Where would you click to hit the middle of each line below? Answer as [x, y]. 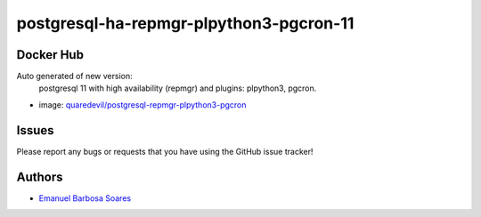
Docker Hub [50, 55]
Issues [35, 130]
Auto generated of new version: [74, 76]
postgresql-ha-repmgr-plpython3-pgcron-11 [185, 23]
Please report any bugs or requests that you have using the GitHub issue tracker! [165, 151]
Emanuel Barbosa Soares [85, 198]
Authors [40, 177]
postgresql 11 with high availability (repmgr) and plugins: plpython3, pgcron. [178, 88]
